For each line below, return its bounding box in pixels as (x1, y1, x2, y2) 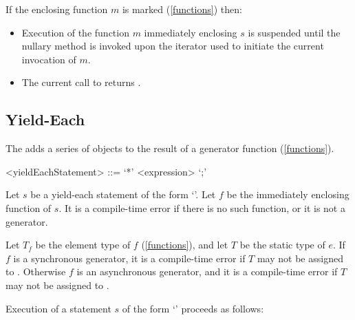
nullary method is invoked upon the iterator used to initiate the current (21, 39, 324, 53)
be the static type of (239, 237, 325, 252)
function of (6, 200, 52, 215)
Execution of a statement (6, 301, 111, 315)
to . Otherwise (6, 264, 66, 279)
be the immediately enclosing (226, 187, 349, 202)
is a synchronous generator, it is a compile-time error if (13, 250, 246, 265)
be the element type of (35, 237, 131, 252)
